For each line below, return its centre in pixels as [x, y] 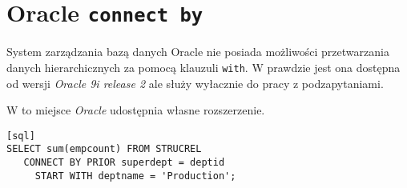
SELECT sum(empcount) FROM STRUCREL [104, 149]
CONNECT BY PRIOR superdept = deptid [124, 162]
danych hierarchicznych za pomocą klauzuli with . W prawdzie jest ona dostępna [203, 67]
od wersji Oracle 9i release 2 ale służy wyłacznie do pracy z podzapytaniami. [195, 83]
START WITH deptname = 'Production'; [135, 176]
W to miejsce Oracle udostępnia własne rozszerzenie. [136, 110]
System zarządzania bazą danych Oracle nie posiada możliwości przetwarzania [198, 52]
